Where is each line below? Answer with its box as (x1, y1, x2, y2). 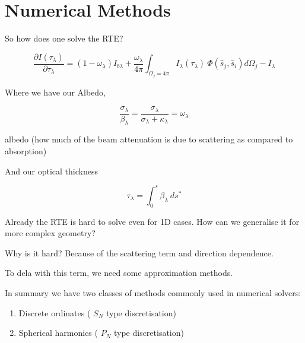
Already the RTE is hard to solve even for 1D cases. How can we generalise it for (5, 215, 300, 227)
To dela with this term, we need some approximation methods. (5, 266, 233, 279)
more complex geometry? (5, 227, 96, 239)
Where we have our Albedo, (5, 85, 106, 98)
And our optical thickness (5, 164, 98, 177)
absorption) (5, 145, 47, 157)
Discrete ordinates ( (18, 306, 91, 319)
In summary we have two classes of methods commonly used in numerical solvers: (5, 286, 301, 298)
